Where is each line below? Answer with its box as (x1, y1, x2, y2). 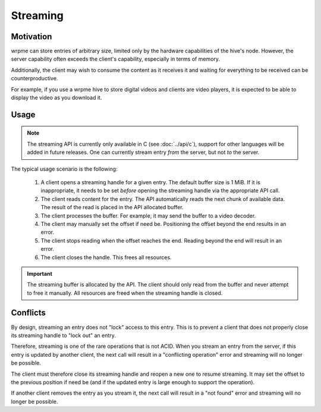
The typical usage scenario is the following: (11, 165, 118, 172)
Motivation (11, 32, 52, 42)
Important (27, 270, 53, 277)
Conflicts (11, 308, 46, 318)
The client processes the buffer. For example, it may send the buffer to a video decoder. (40, 212, 256, 219)
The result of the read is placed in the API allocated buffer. (40, 204, 184, 211)
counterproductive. (11, 75, 58, 82)
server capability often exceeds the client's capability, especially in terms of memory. (11, 55, 220, 62)
